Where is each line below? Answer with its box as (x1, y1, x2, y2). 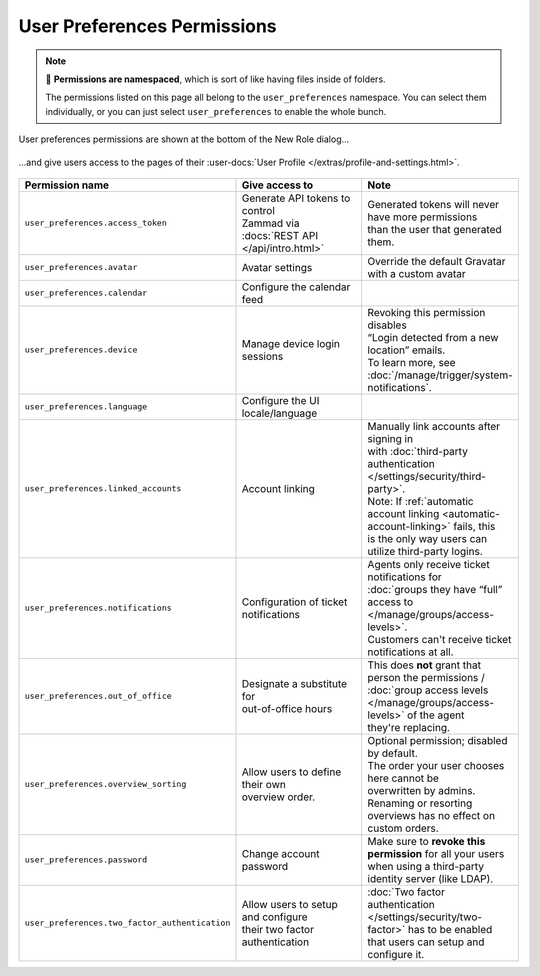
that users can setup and (367, 935, 485, 949)
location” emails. (367, 343, 446, 357)
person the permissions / (367, 670, 485, 684)
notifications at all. (367, 645, 454, 659)
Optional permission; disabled (367, 733, 508, 747)
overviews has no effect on (367, 808, 495, 822)
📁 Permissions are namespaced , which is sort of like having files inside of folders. (45, 73, 386, 85)
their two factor (241, 922, 315, 936)
